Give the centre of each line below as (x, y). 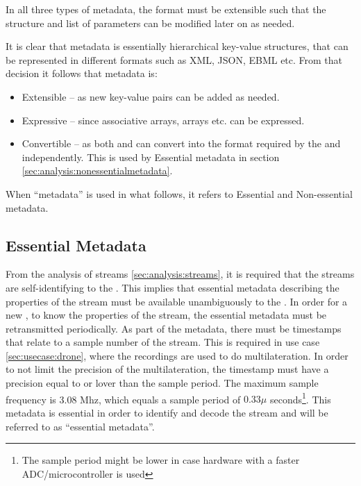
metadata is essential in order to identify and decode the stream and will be (167, 412)
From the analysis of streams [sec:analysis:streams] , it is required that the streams (180, 274)
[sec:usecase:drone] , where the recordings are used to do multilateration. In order (177, 355)
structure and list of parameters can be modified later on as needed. (150, 23)
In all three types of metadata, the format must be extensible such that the (166, 9)
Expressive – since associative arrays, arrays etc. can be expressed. (163, 120)
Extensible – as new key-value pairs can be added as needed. (151, 96)
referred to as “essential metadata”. (80, 426)
